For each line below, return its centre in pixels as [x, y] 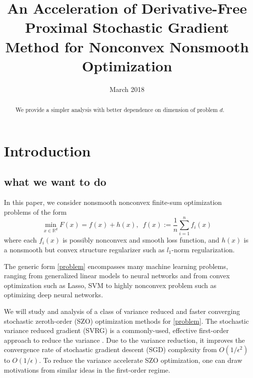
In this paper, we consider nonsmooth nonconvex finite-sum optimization [113, 202]
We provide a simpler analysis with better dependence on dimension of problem [116, 110]
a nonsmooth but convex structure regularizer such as [84, 250]
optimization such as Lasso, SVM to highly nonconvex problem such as [110, 285]
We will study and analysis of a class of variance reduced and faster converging [122, 311]
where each [21, 240]
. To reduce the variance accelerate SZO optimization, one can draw [140, 360]
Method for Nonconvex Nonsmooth [127, 46]
